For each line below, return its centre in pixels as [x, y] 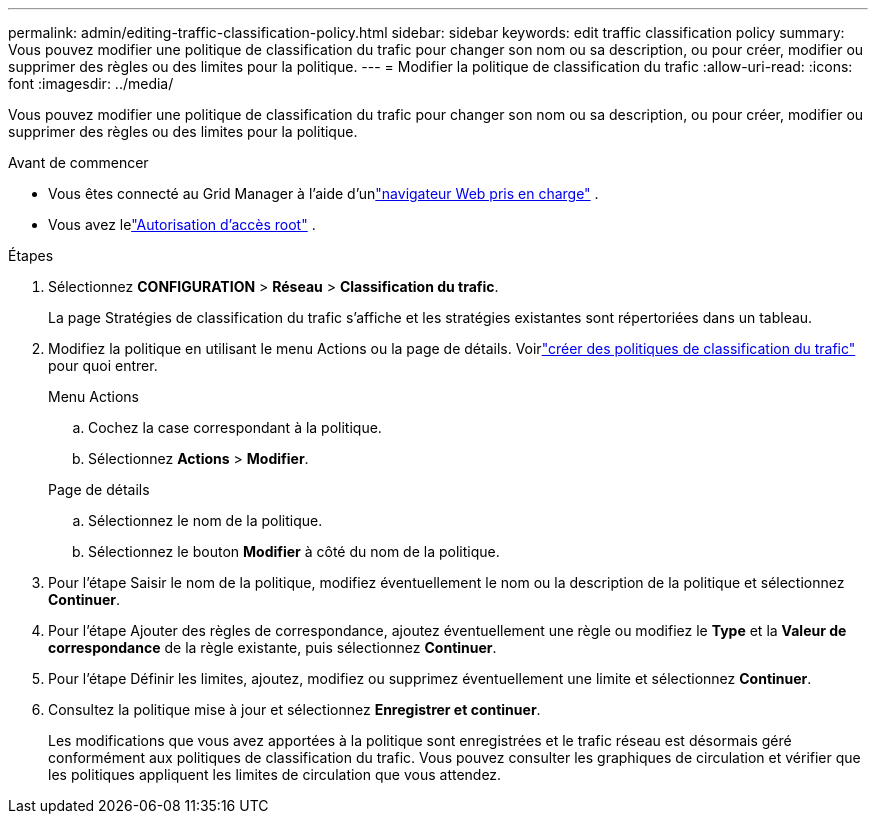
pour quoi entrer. [103, 365]
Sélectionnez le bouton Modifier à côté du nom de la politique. [294, 551]
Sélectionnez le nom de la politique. [205, 520]
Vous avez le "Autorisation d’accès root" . [182, 224]
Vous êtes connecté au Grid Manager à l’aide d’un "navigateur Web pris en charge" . [323, 193]
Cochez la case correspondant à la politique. [235, 427]
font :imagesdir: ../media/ [91, 83]
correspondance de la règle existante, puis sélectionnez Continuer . [272, 647]
